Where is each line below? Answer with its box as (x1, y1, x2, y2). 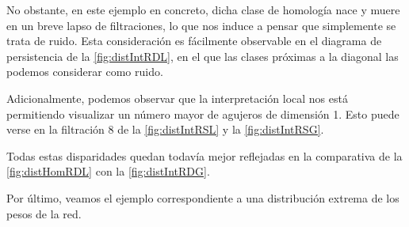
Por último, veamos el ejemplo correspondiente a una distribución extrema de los (6, 189, 399, 206)
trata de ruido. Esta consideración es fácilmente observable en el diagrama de (6, 32, 382, 49)
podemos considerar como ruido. (6, 63, 163, 80)
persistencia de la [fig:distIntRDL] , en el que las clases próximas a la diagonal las (6, 47, 399, 64)
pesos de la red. (6, 205, 82, 221)
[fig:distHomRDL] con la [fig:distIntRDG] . (6, 163, 210, 180)
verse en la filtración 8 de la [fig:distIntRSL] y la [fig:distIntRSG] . (6, 121, 324, 138)
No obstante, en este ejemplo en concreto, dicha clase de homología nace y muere (6, 2, 400, 17)
